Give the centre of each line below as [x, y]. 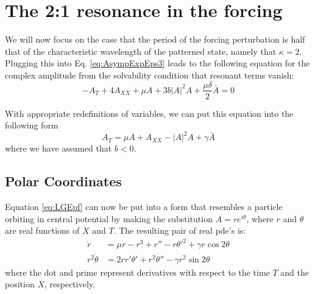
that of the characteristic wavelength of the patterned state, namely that [141, 51]
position [20, 284]
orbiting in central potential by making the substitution [109, 218]
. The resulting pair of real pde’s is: [180, 230]
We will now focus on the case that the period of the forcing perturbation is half [155, 39]
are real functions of [42, 230]
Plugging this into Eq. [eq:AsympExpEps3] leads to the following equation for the [157, 63]
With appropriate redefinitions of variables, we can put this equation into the [149, 113]
